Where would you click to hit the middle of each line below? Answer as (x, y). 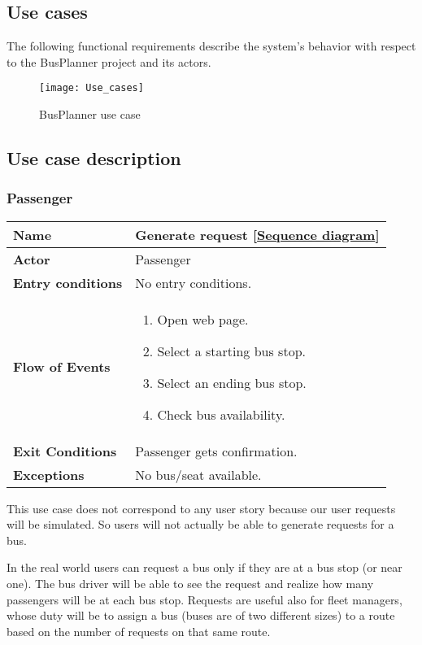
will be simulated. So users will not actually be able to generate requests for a (200, 524)
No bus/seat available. (198, 474)
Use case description (94, 158)
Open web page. (203, 319)
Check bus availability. (221, 414)
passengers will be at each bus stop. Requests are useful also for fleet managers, (204, 599)
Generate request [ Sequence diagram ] (257, 234)
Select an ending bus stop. (232, 382)
